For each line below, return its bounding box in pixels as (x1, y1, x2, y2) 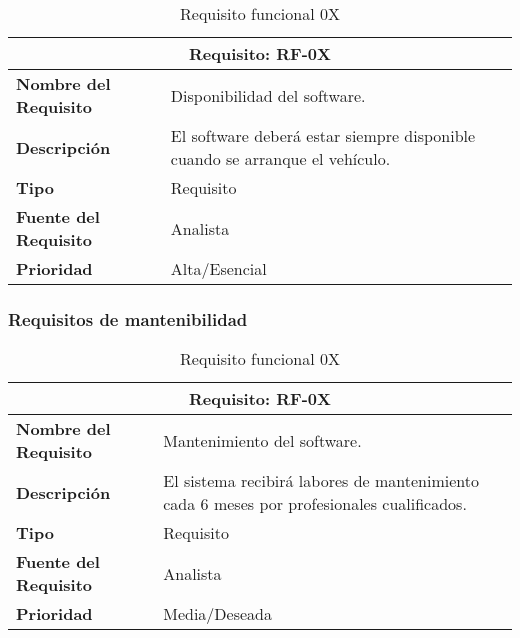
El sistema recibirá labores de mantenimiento (163, 469, 479, 493)
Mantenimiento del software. (163, 428, 362, 452)
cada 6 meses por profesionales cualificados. (163, 492, 467, 516)
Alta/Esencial (170, 257, 267, 280)
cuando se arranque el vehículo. (170, 147, 391, 170)
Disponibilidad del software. (170, 83, 366, 107)
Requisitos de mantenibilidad (8, 306, 248, 331)
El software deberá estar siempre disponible (170, 124, 476, 147)
